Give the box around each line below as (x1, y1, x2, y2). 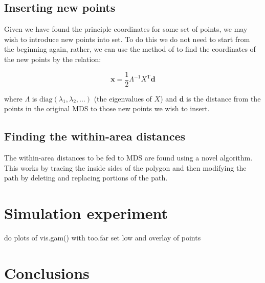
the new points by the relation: (4, 53, 101, 64)
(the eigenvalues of (94, 93, 152, 104)
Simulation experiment (4, 203, 168, 223)
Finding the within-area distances (4, 128, 186, 144)
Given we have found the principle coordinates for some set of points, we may (4, 24, 248, 34)
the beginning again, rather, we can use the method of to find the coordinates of (4, 44, 256, 54)
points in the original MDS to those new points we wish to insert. (4, 103, 210, 114)
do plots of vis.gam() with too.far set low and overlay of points (4, 232, 201, 242)
